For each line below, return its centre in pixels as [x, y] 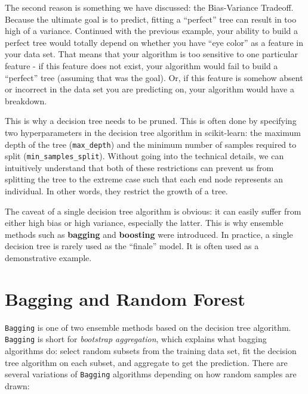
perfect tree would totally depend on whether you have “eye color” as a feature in [154, 42]
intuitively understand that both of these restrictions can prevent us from [139, 167]
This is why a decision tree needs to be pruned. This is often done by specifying [151, 121]
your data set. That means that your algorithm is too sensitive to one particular [151, 54]
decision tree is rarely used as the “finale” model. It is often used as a [132, 246]
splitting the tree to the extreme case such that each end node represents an [144, 179]
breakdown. [26, 100]
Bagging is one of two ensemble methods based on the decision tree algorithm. [148, 327]
